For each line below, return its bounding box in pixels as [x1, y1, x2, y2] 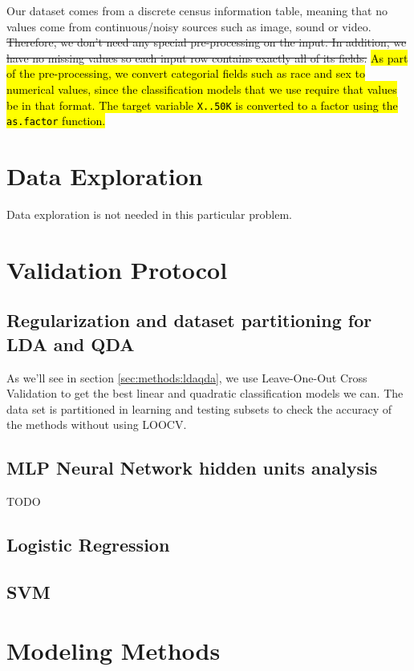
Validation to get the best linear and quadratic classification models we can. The [6, 385, 404, 402]
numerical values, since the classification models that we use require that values [6, 80, 397, 97]
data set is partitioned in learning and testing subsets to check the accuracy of [6, 400, 392, 417]
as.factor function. [6, 112, 106, 129]
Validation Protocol [6, 253, 228, 285]
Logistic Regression [6, 532, 170, 557]
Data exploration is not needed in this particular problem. [6, 206, 292, 222]
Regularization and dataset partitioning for [6, 308, 372, 333]
